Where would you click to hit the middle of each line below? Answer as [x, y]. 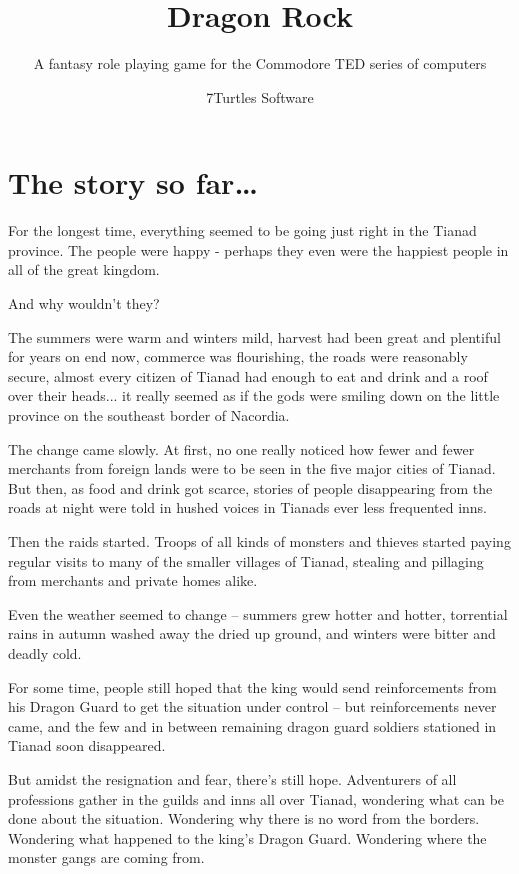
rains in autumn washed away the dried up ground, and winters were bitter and [252, 633]
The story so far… [133, 182]
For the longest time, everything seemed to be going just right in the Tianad [242, 230]
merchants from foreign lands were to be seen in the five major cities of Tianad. [252, 468]
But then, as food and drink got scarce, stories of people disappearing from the [250, 487]
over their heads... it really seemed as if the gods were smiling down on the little [254, 395]
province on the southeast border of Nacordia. [149, 415]
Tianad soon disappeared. [87, 745]
